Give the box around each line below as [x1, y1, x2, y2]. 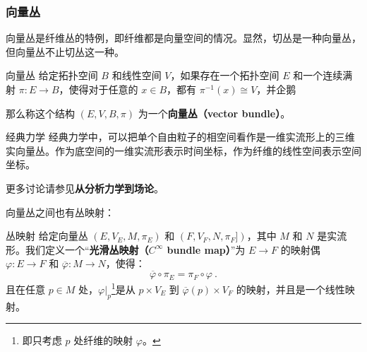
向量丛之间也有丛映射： [6, 204, 114, 219]
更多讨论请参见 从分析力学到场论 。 [6, 180, 164, 195]
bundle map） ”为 [167, 242, 246, 257]
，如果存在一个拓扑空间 [170, 68, 279, 83]
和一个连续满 [293, 68, 353, 83]
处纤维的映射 [73, 333, 133, 348]
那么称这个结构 [6, 105, 75, 120]
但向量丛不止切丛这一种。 [6, 44, 124, 59]
